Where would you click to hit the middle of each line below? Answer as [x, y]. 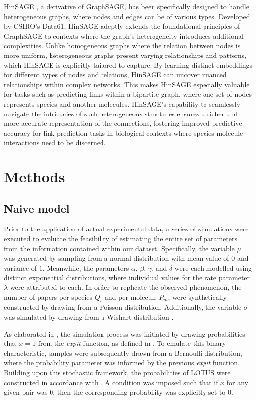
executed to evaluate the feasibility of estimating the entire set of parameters [121, 239]
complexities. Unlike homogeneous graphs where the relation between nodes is [122, 45]
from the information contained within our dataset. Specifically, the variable [119, 248]
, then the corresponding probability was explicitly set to [139, 392]
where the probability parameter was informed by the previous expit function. [122, 363]
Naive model [37, 208]
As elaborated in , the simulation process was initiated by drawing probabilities [125, 333]
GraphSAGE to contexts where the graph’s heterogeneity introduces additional [124, 35]
